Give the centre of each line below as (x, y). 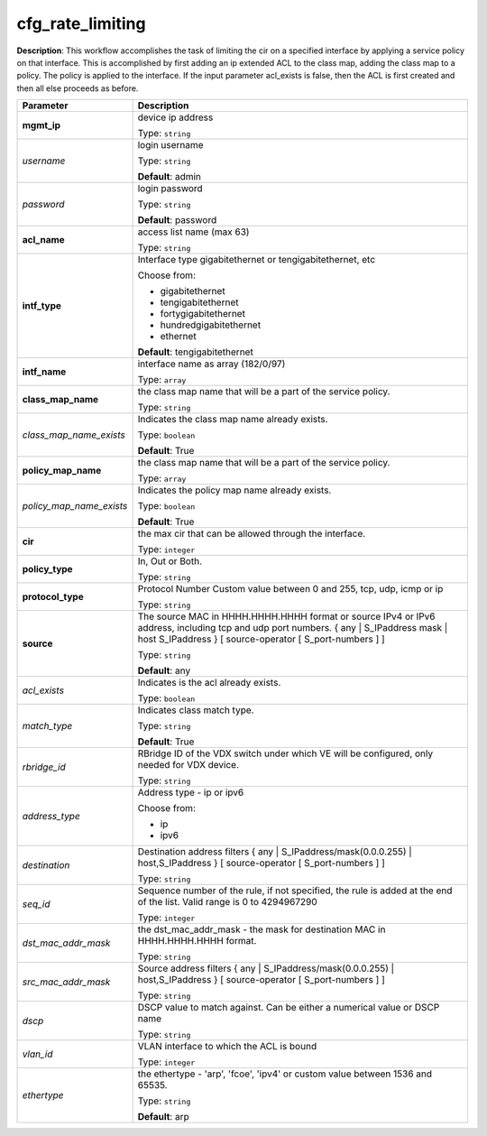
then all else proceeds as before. (78, 88)
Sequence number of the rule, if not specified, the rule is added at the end (295, 891)
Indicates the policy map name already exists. (234, 490)
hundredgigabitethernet (211, 325)
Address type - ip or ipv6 (191, 792)
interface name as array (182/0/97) (211, 364)
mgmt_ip (41, 125)
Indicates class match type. (196, 710)
